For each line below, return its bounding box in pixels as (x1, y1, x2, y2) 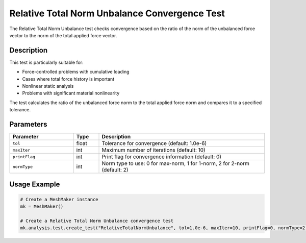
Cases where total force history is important (22, 76, 115, 82)
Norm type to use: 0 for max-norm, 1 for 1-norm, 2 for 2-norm (101, 160, 250, 167)
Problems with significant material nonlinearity (22, 90, 120, 96)
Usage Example (9, 180, 60, 188)
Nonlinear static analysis (22, 83, 74, 89)
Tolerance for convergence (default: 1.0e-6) (101, 140, 207, 147)
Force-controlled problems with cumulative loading (22, 69, 130, 75)
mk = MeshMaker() (20, 204, 64, 209)
